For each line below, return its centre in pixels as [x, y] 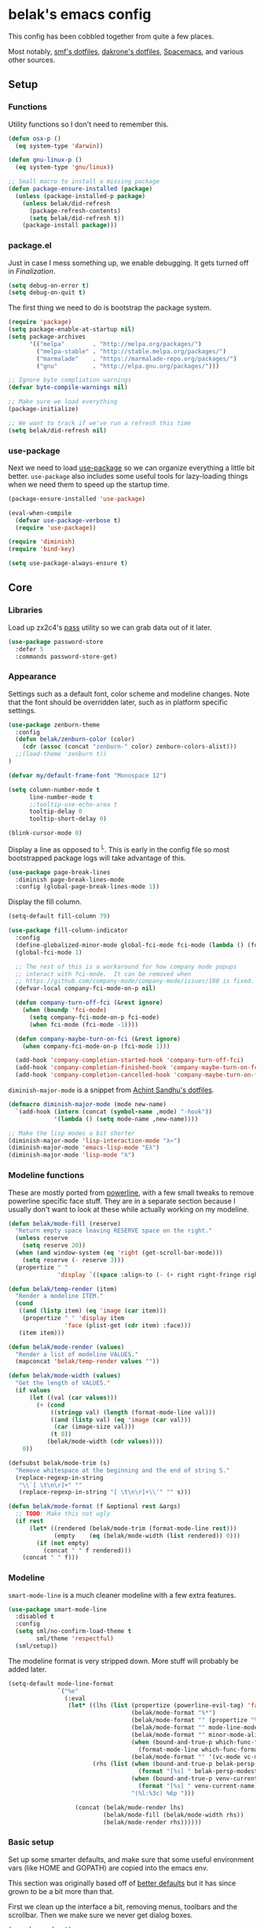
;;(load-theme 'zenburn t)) [61, 754]
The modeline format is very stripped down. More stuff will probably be [123, 1661]
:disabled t [35, 1617]
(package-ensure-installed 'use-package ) [77, 499]
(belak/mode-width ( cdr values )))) [105, 1442]
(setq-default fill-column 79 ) [59, 916]
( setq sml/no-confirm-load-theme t [73, 1632]
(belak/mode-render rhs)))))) [152, 1822]
